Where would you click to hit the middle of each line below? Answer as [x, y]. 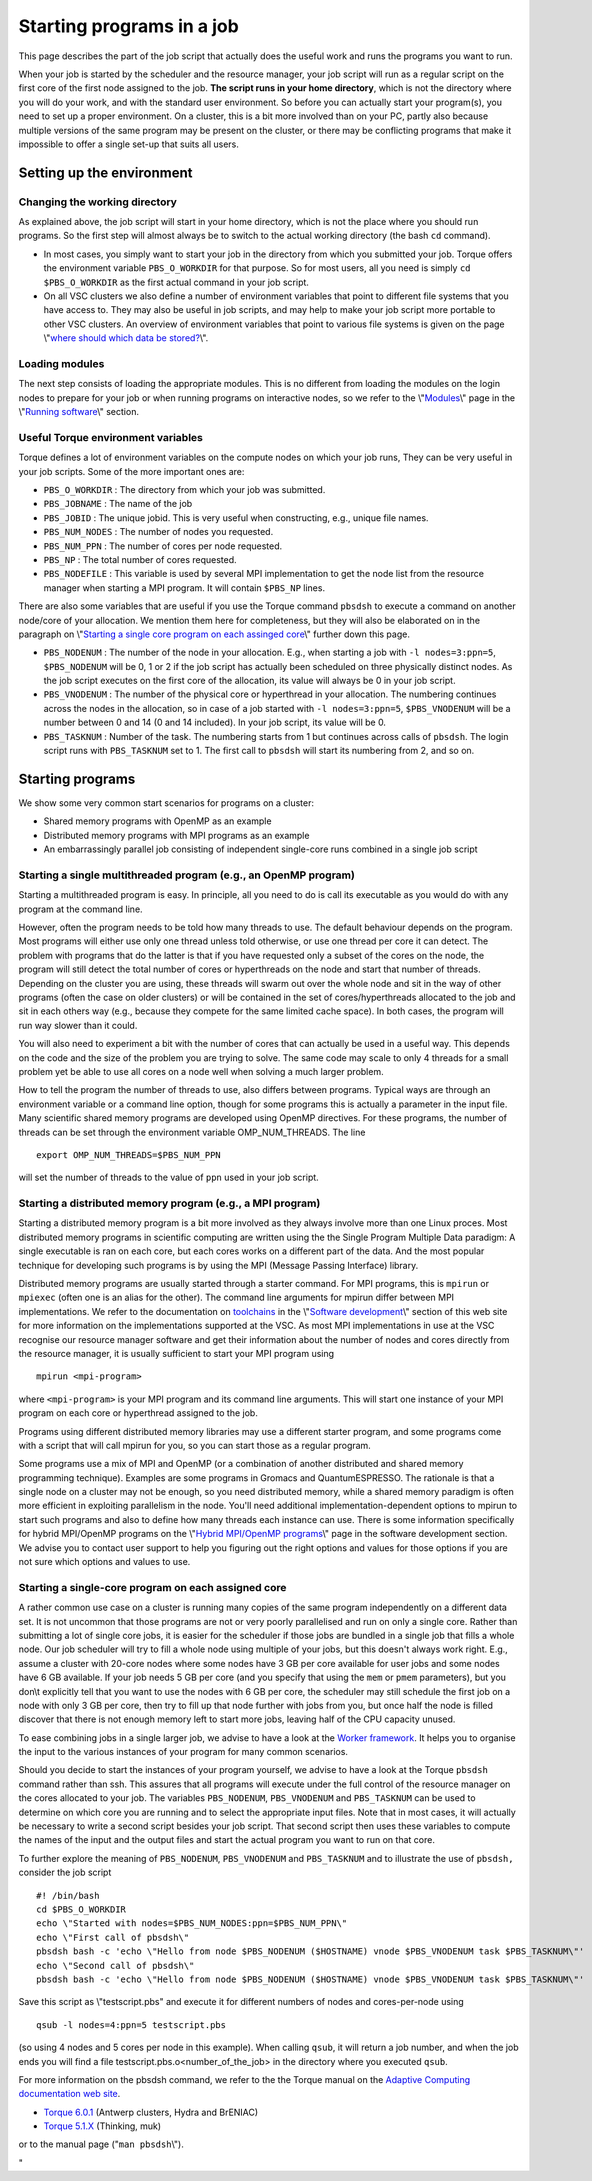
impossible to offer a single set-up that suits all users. [128, 144]
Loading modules [61, 363]
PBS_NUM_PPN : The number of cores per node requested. [163, 546]
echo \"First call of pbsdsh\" [113, 1937]
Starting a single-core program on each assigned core [152, 1587]
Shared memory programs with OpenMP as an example [157, 821]
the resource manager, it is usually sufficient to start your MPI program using [176, 1353]
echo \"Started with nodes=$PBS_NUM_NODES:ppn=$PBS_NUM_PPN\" [192, 1923]
